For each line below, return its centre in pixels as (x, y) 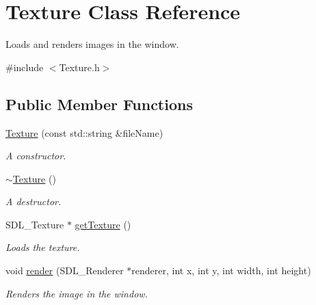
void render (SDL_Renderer (65, 270)
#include (25, 67)
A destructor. (34, 201)
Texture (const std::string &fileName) (84, 132)
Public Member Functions (99, 104)
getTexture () (103, 224)
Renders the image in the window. (77, 293)
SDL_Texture (35, 224)
